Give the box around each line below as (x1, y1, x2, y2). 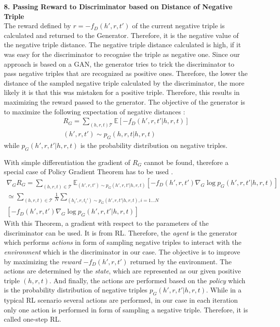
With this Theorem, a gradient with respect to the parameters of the (4, 218, 209, 228)
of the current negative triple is (132, 20, 225, 31)
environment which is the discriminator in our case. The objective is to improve (4, 246, 240, 256)
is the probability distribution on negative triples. (80, 140, 228, 150)
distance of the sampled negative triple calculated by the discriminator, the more (4, 77, 245, 88)
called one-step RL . (4, 314, 61, 324)
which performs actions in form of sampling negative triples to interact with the (4, 237, 242, 247)
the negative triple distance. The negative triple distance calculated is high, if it (4, 39, 241, 50)
